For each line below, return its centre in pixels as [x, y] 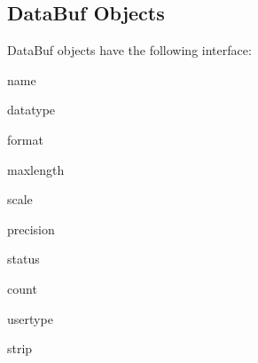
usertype [30, 318]
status [23, 259]
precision [31, 229]
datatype [31, 110]
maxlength [36, 169]
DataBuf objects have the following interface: [129, 50]
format [25, 139]
